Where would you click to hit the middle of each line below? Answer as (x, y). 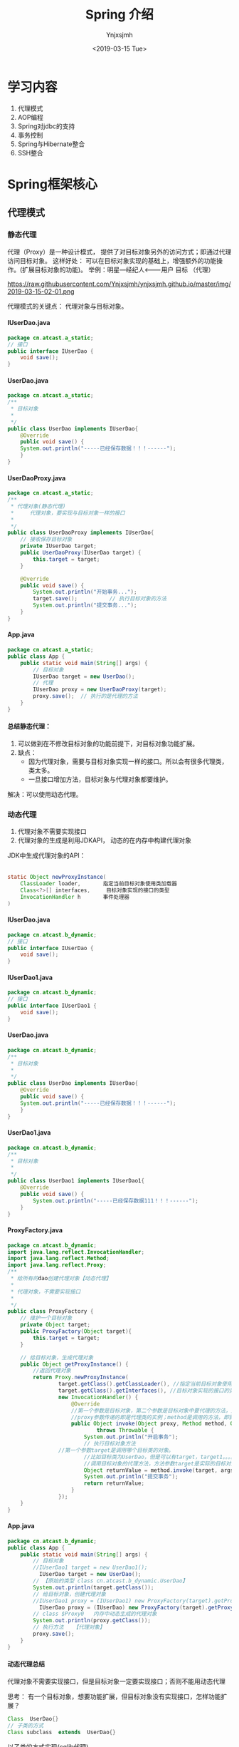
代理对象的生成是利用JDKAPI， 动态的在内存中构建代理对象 (105, 840)
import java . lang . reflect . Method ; (59, 1259)
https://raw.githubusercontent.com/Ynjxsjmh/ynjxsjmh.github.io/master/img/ (119, 284)
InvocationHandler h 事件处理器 (75, 897)
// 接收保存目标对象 (46, 540)
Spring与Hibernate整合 (51, 144)
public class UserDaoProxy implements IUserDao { (81, 533)
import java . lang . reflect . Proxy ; (57, 1265)
